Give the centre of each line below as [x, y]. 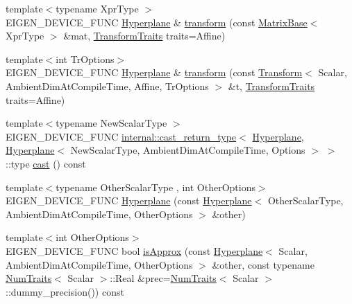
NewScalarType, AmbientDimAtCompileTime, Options [188, 150]
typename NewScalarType [111, 123]
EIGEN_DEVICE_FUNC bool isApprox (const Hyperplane [134, 250]
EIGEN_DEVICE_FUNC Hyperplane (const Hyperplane [129, 200]
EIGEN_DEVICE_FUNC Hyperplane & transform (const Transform [154, 72]
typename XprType [97, 8]
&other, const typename [263, 264]
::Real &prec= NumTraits [163, 278]
